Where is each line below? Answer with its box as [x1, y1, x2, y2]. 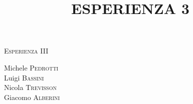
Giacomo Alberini [4, 91, 60, 102]
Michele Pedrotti [4, 62, 59, 72]
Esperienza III [4, 45, 49, 56]
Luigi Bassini [4, 72, 44, 82]
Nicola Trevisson [4, 82, 57, 92]
